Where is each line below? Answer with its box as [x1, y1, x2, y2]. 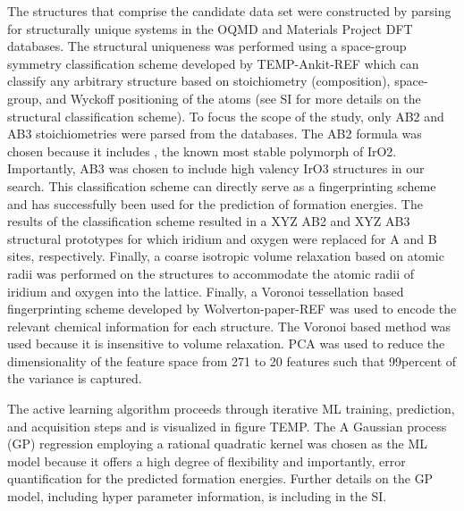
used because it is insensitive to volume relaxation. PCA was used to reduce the [7, 334, 445, 353]
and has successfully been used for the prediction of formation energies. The [7, 194, 423, 213]
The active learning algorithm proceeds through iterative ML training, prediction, [7, 399, 455, 418]
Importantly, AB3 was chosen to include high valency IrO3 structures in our [7, 159, 425, 178]
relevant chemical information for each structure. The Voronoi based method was [7, 316, 451, 335]
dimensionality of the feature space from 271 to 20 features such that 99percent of [7, 351, 457, 370]
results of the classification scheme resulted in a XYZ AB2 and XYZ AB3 [7, 212, 410, 230]
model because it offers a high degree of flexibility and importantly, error [7, 451, 406, 470]
